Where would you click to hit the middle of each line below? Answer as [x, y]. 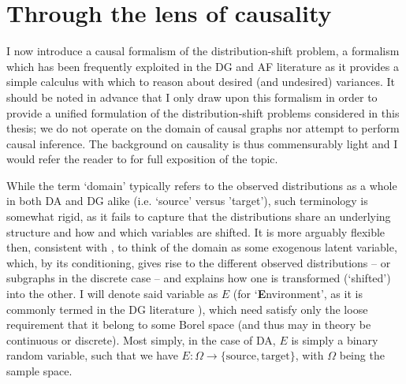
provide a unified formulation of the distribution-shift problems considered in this [203, 112]
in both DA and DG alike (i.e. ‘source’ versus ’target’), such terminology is [187, 201]
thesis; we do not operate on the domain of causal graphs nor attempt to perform [203, 128]
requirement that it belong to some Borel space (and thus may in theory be [189, 324]
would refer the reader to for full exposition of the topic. [142, 159]
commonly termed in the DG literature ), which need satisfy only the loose [187, 309]
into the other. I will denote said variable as [112, 294]
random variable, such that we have [92, 355]
